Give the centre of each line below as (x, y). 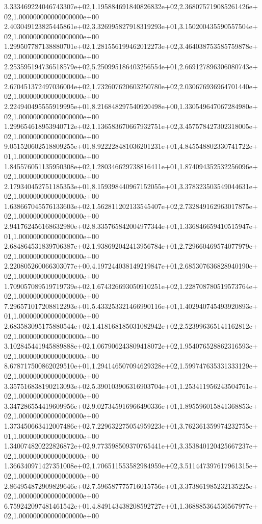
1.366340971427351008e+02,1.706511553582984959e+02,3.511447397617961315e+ (131, 466)
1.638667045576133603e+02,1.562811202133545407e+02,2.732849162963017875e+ (131, 206)
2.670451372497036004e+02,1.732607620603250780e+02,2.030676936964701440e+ (131, 86)
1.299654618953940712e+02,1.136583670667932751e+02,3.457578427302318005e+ (131, 126)
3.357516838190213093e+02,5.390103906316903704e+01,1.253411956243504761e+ (131, 386)
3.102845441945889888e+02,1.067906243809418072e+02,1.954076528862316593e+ (131, 346)
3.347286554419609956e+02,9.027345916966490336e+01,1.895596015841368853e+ (131, 405)
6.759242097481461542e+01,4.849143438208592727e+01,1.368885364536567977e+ (131, 505)
